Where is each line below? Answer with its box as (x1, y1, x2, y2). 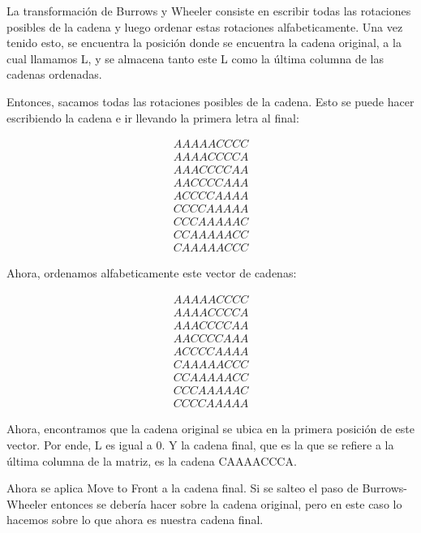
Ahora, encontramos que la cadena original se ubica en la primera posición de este (6, 420, 415, 437)
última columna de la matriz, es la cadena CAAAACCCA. (6, 452, 297, 469)
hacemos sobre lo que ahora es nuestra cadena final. (6, 511, 264, 528)
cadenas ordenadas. (6, 66, 102, 83)
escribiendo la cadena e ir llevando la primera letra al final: (6, 109, 299, 126)
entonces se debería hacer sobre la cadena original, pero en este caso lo (50, 495, 402, 512)
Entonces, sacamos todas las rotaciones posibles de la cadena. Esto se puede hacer (6, 92, 415, 110)
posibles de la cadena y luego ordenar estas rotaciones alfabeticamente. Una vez (6, 18, 403, 35)
